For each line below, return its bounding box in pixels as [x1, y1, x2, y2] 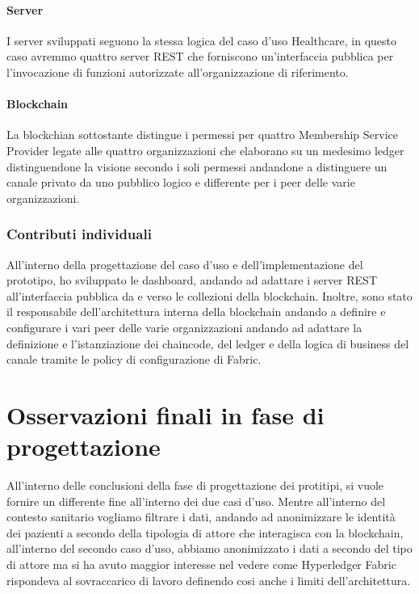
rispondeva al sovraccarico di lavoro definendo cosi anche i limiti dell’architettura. [6, 571, 411, 588]
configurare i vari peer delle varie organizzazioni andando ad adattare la [6, 318, 362, 335]
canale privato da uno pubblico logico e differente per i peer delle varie [6, 174, 355, 191]
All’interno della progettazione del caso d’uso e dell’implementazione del [6, 255, 363, 272]
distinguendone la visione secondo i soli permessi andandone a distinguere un [6, 158, 388, 175]
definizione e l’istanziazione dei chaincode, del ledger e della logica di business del [6, 335, 409, 352]
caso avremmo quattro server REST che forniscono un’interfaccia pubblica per [6, 48, 394, 65]
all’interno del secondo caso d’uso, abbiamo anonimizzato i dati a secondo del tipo [6, 540, 413, 557]
